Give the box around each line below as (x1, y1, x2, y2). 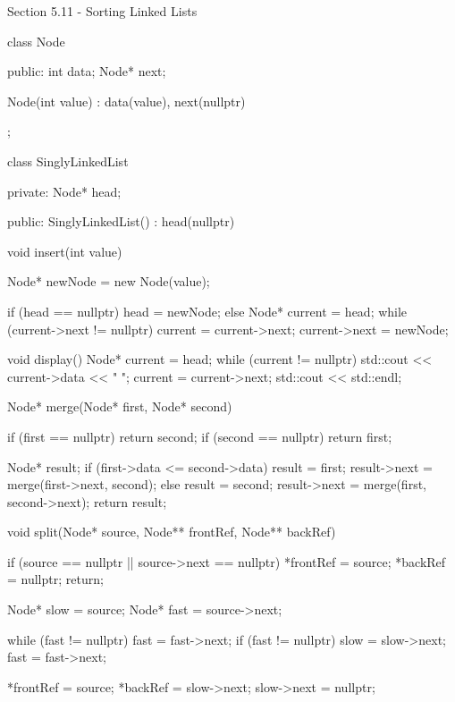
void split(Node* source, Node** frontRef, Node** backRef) (7, 522, 336, 541)
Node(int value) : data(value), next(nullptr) (7, 91, 246, 110)
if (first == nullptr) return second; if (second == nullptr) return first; (7, 427, 392, 445)
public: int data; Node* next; (7, 62, 166, 80)
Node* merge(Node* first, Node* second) (7, 397, 232, 416)
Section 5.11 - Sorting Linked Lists (7, 2, 198, 20)
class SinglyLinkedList (7, 151, 129, 170)
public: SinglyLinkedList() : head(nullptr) (7, 212, 235, 231)
